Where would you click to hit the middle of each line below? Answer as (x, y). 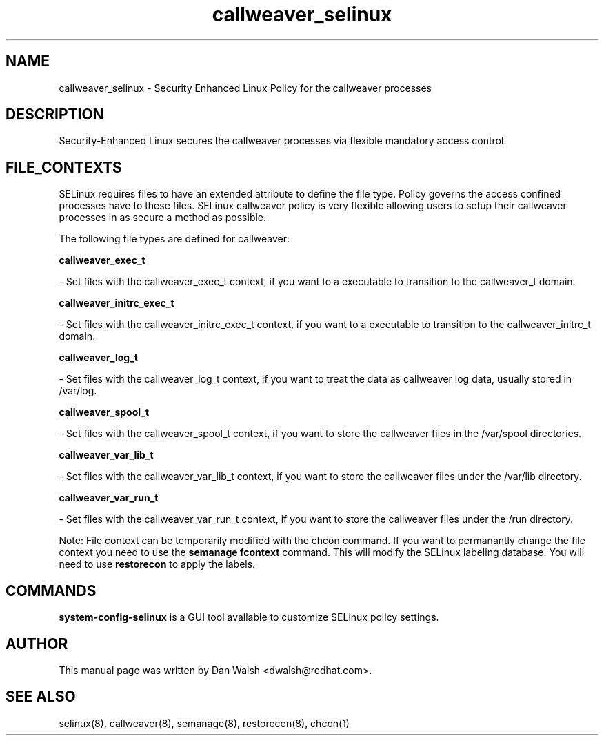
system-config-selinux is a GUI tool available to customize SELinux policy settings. (249, 617)
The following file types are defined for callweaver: (174, 239)
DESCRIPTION (55, 115)
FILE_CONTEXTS (64, 167)
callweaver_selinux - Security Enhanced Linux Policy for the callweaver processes (245, 88)
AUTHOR (37, 644)
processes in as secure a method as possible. (163, 218)
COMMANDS (51, 590)
